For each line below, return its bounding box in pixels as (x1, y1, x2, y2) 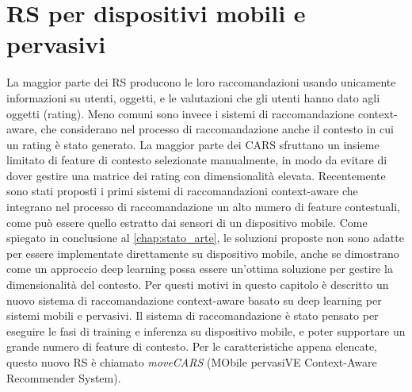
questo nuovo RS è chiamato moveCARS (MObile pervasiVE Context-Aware (6, 354, 377, 370)
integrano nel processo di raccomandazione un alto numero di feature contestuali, (6, 198, 401, 215)
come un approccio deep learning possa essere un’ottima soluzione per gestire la (6, 260, 393, 277)
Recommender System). (6, 369, 121, 386)
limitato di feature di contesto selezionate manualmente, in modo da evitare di (6, 152, 387, 168)
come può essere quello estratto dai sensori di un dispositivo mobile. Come (6, 213, 368, 230)
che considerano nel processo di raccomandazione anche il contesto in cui (40, 121, 394, 137)
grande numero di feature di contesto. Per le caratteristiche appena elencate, (6, 338, 378, 355)
